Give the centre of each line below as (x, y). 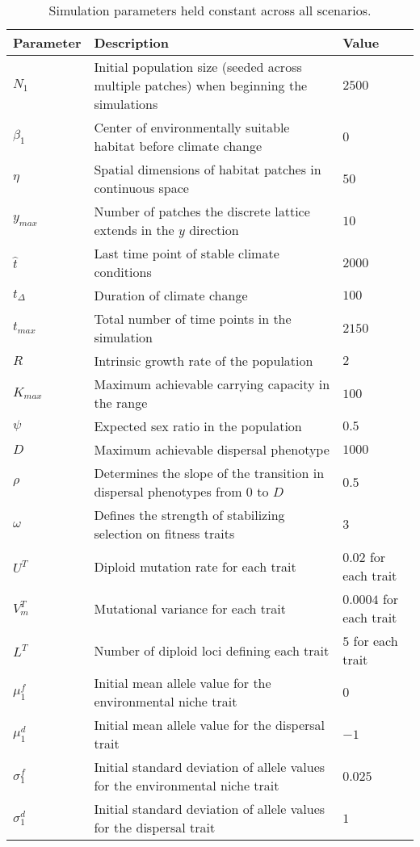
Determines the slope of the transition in (209, 473)
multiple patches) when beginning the (201, 85)
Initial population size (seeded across (198, 67)
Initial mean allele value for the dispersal (210, 725)
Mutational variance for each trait (190, 608)
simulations (126, 104)
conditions (123, 272)
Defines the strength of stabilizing (189, 515)
